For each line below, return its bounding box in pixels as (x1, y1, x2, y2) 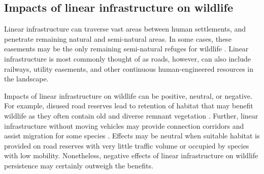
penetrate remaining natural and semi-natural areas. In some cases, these (4, 33, 232, 44)
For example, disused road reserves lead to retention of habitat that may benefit (4, 100, 253, 111)
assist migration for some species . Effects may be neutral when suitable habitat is (4, 130, 260, 141)
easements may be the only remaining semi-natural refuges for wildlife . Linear (4, 43, 249, 54)
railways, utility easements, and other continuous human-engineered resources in (4, 63, 254, 74)
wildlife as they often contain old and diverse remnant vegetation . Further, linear (4, 110, 258, 121)
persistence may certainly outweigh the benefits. (4, 160, 153, 170)
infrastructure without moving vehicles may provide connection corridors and (4, 120, 244, 131)
